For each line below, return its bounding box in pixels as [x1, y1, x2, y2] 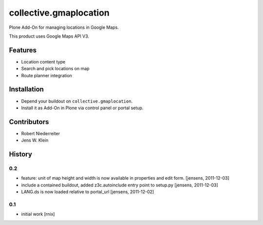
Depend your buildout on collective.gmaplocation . [21, 98, 133, 104]
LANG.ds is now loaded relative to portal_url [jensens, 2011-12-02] [21, 189, 154, 195]
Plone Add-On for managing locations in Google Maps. [9, 24, 119, 30]
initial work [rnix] [21, 211, 55, 217]
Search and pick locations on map [21, 66, 90, 72]
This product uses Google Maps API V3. [9, 33, 90, 39]
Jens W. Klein [21, 137, 49, 143]
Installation [9, 85, 44, 94]
